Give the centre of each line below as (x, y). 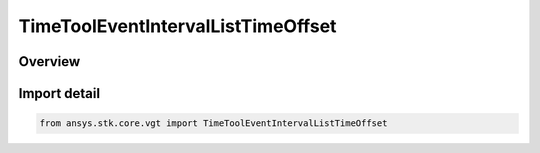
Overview (49, 61)
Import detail (59, 93)
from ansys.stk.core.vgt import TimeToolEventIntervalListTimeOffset (213, 123)
